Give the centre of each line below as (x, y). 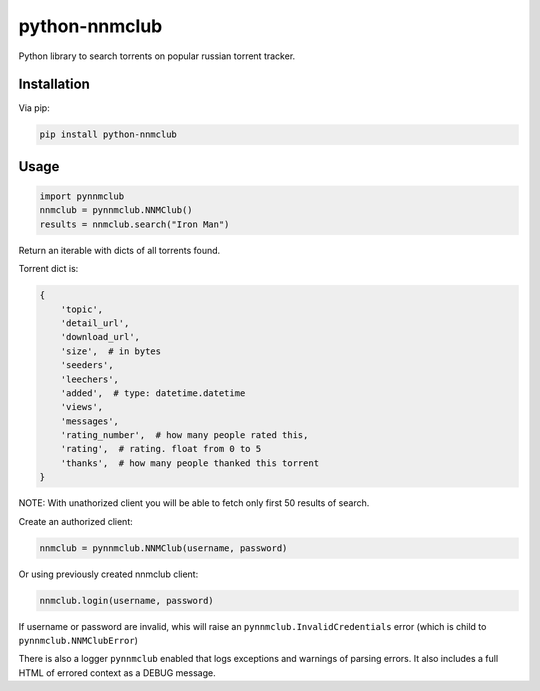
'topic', (82, 309)
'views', (82, 407)
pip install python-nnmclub (108, 134)
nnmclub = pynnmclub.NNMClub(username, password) (163, 548)
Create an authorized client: (76, 521)
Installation (54, 84)
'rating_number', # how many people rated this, (184, 435)
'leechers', (90, 379)
